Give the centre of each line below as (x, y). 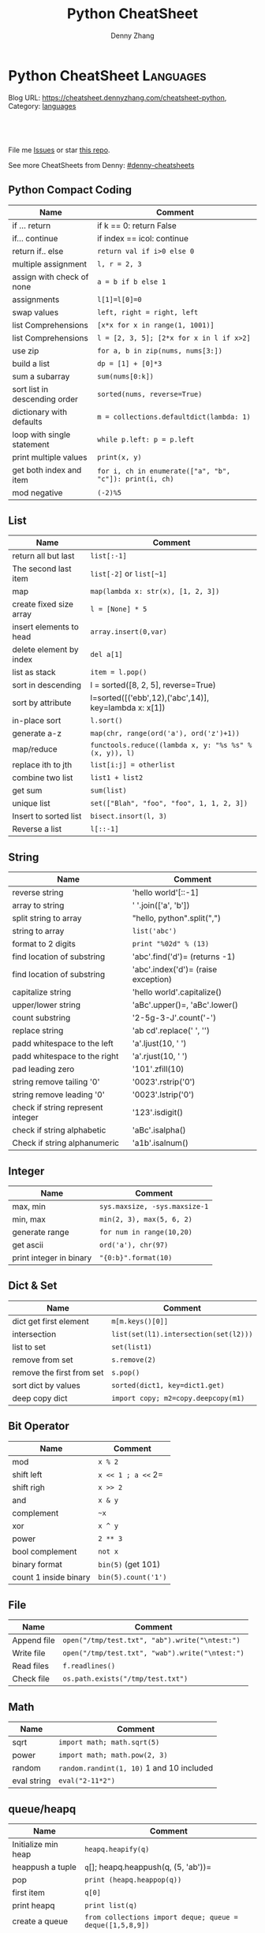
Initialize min (35, 1844)
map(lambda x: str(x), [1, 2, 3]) (155, 591)
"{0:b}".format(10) (136, 1258)
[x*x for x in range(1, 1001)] (156, 325)
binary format (37, 1564)
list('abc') (155, 931)
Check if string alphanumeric (66, 1143)
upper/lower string (47, 1005)
